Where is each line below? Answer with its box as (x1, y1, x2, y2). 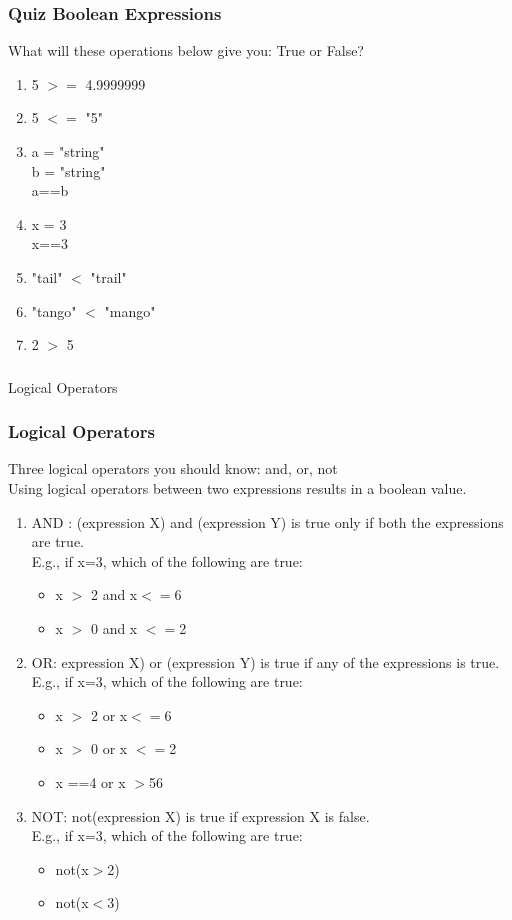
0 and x (90, 618, 138, 639)
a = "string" (31, 141, 105, 161)
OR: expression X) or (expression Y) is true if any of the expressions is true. (31, 651, 500, 672)
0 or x (90, 738, 128, 759)
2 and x (90, 584, 138, 605)
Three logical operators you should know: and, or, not (8, 458, 338, 479)
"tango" (31, 300, 77, 321)
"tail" (31, 266, 63, 287)
